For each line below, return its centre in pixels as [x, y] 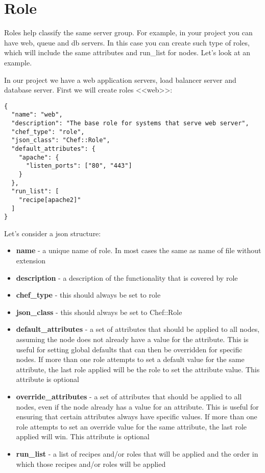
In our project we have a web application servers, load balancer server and [120, 80]
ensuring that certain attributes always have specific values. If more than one [137, 416]
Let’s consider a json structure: [53, 233]
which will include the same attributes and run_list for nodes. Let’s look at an [127, 52]
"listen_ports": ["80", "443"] [79, 166]
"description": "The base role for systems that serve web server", [130, 123]
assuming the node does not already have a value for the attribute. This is [132, 339]
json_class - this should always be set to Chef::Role [99, 312]
